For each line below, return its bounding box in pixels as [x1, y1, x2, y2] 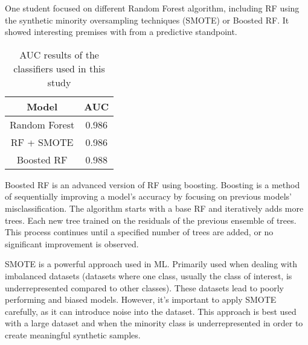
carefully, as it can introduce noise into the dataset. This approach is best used [5, 305, 297, 317]
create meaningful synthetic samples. [5, 328, 141, 341]
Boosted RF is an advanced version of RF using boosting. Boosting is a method [5, 178, 300, 191]
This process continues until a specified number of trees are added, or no [5, 226, 274, 238]
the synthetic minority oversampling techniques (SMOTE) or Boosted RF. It [5, 13, 289, 26]
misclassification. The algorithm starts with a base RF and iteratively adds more [5, 201, 304, 214]
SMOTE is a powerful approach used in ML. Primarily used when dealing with [5, 258, 298, 270]
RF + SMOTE [10, 135, 74, 149]
